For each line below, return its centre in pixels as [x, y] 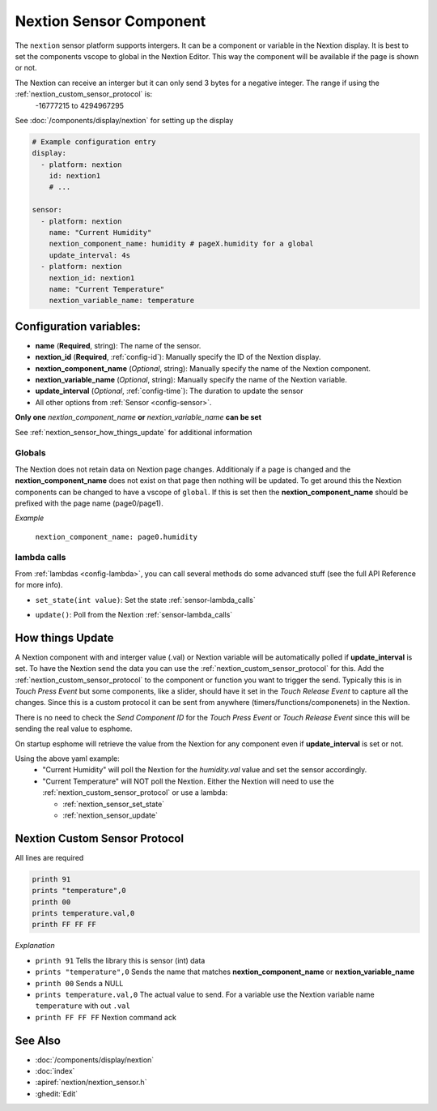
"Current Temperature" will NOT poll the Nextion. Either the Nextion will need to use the [189, 781]
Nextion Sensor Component [110, 21]
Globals [30, 453]
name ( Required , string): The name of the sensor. [118, 345]
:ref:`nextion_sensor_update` [110, 815]
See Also [38, 1040]
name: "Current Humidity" [100, 232]
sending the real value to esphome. [74, 729]
